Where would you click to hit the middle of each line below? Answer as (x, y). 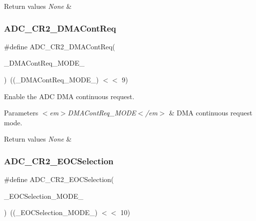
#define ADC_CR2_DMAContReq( (60, 46)
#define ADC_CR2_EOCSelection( (59, 179)
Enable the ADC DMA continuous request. (69, 96)
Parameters (21, 113)
